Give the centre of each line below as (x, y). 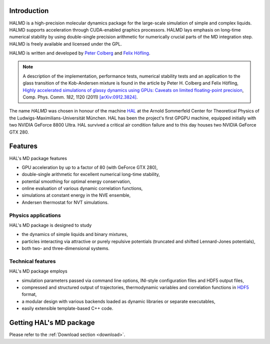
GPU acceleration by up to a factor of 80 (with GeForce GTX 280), (90, 167)
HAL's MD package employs (38, 271)
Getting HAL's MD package (52, 323)
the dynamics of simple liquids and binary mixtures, (75, 234)
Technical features (32, 261)
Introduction (29, 11)
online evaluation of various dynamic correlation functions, (82, 188)
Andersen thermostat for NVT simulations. (65, 202)
